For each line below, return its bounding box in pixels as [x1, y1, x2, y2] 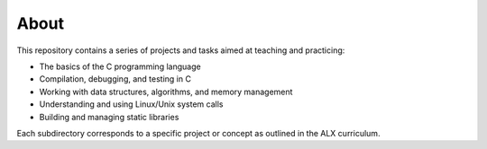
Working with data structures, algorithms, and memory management [39, 86, 293, 97]
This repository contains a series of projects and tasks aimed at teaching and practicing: [16, 45, 345, 56]
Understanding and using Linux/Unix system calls [39, 99, 224, 110]
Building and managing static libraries [39, 111, 179, 122]
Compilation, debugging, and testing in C [39, 74, 191, 84]
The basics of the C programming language [39, 61, 202, 72]
